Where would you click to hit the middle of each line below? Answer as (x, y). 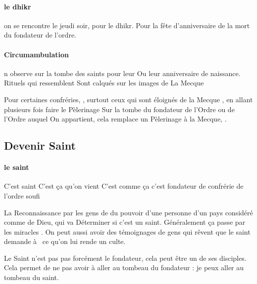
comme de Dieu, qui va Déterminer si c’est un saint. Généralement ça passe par (125, 222)
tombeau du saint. (31, 277)
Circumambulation (36, 54)
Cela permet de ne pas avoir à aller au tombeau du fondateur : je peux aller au (124, 267)
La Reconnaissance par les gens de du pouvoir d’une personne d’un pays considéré (128, 212)
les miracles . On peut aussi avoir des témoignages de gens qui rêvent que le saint (127, 231)
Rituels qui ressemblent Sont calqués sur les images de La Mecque (104, 83)
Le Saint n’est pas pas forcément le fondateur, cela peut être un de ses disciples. (125, 258)
